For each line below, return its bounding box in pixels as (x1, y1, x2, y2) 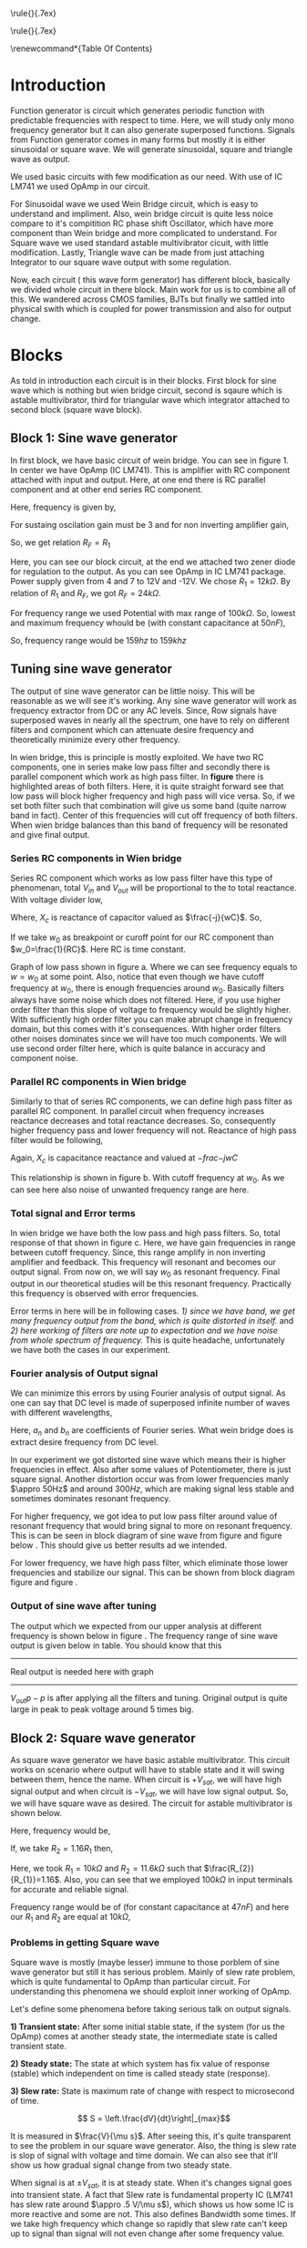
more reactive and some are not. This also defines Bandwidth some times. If (10, 2209, 296, 2220)
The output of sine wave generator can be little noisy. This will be (10, 686, 256, 696)
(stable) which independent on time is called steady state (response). (10, 2068, 271, 2079)
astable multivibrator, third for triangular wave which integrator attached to (10, 394, 291, 405)
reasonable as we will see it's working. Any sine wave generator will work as (10, 695, 297, 706)
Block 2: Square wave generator (10, 1730, 197, 1746)
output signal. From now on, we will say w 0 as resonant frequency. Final (10, 1266, 281, 1280)
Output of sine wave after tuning (10, 1600, 157, 1613)
